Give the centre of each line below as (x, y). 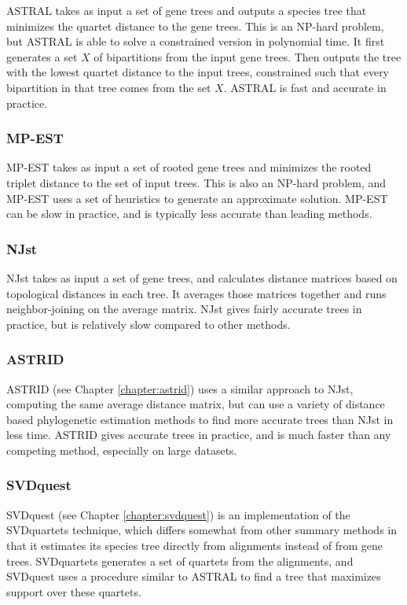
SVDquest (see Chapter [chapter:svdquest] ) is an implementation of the (178, 514)
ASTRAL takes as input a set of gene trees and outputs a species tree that (187, 10)
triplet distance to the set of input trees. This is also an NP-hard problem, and (196, 182)
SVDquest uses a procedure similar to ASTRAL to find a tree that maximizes (194, 576)
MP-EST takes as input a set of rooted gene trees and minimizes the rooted (189, 167)
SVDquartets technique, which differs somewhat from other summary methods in (202, 530)
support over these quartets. (74, 591)
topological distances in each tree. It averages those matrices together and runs (196, 293)
